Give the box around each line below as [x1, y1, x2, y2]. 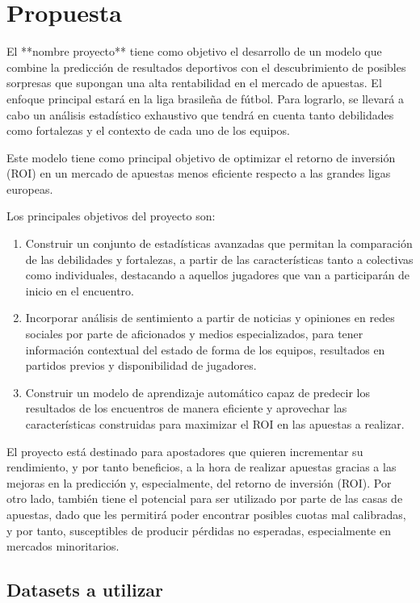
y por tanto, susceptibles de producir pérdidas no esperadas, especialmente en [6, 521, 391, 538]
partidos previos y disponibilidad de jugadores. [25, 357, 257, 374]
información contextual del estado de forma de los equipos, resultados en [25, 341, 385, 358]
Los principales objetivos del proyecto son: [6, 207, 216, 224]
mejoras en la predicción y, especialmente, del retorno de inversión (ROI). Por [6, 474, 392, 491]
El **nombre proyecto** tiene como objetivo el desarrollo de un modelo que [6, 43, 382, 60]
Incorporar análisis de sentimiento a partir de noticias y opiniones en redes [25, 309, 395, 326]
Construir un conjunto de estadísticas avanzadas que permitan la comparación [25, 235, 413, 252]
